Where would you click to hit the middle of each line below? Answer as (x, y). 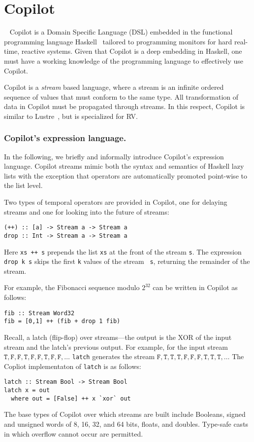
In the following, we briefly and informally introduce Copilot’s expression (114, 156)
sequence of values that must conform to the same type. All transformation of (121, 96)
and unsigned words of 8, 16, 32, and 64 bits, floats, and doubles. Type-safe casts (126, 424)
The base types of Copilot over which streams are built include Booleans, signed (125, 414)
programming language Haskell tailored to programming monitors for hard (118, 41)
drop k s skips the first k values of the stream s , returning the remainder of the (127, 261)
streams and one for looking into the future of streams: (87, 211)
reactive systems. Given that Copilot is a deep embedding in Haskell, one (132, 51)
